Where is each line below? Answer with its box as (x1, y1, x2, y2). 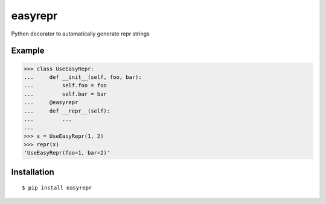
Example (11, 46, 45, 56)
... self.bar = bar (24, 90, 107, 97)
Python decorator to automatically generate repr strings (11, 30, 150, 37)
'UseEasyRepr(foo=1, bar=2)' (24, 149, 110, 156)
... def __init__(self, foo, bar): (24, 73, 142, 81)
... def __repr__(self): (24, 107, 110, 114)
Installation (11, 167, 54, 177)
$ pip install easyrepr (22, 184, 92, 191)
